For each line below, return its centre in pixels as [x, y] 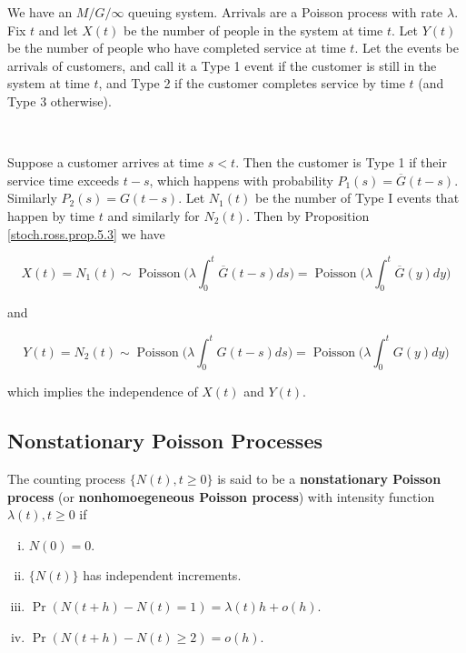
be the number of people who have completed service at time [177, 48]
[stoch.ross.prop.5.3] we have [86, 233]
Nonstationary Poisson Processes [165, 441]
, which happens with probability [241, 180]
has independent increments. [162, 575]
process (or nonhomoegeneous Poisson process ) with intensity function [221, 496]
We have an [40, 12]
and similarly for [154, 215]
